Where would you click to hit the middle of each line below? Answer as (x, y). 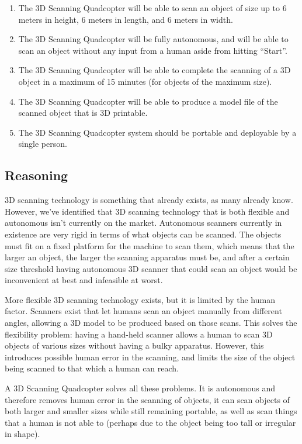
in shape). (22, 434)
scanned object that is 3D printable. (83, 113)
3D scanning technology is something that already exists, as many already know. (149, 200)
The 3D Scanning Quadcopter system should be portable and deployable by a (157, 132)
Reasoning (37, 175)
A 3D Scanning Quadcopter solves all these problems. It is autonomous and (140, 388)
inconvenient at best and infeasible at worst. (84, 280)
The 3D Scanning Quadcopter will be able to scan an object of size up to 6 (152, 8)
